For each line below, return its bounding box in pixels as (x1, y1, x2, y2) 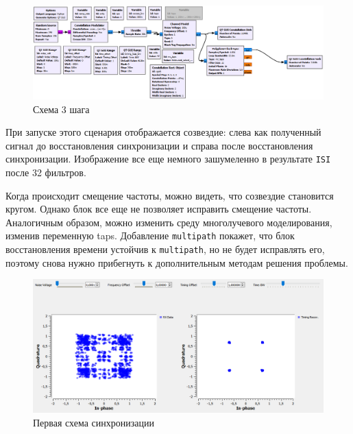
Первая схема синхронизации (33, 415, 155, 429)
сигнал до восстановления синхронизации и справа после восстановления (5, 138, 313, 152)
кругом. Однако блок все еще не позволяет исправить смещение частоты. (5, 202, 312, 216)
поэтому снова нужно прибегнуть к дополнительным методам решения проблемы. (5, 255, 348, 269)
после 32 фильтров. (5, 165, 86, 180)
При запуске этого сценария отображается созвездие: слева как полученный (5, 125, 321, 139)
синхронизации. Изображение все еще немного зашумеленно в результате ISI (5, 152, 331, 166)
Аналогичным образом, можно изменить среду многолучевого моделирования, (5, 215, 332, 229)
